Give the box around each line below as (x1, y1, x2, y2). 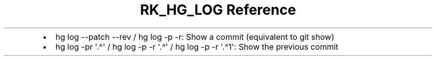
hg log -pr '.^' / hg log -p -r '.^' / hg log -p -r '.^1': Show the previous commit (55, 41, 338, 52)
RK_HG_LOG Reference (140, 1, 296, 18)
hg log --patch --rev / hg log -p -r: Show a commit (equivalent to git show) (55, 31, 334, 42)
